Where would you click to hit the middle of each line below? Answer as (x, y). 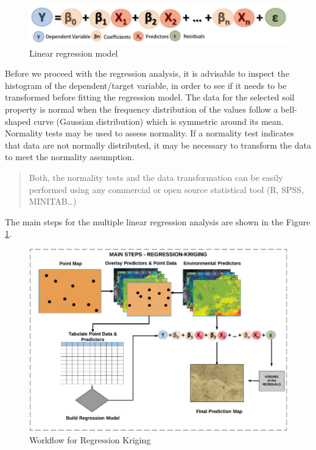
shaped (18, 121)
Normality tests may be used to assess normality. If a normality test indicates (149, 133)
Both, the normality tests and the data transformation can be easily (156, 177)
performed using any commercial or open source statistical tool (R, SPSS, (167, 189)
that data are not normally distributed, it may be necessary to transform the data (158, 145)
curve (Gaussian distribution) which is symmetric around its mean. (159, 121)
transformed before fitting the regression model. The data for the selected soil (150, 97)
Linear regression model (74, 53)
